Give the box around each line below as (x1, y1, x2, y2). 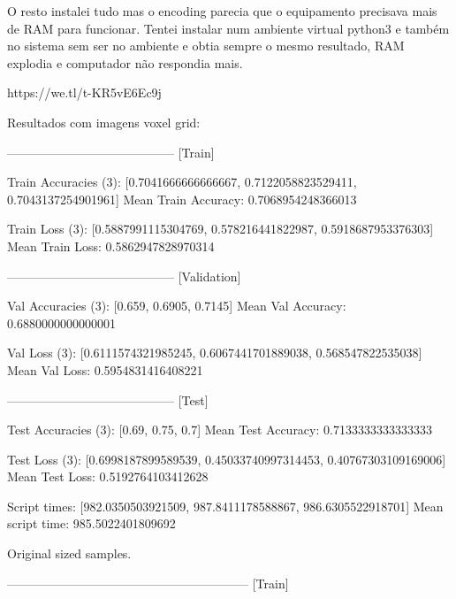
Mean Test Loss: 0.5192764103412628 (7, 467, 209, 486)
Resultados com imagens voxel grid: (7, 112, 201, 131)
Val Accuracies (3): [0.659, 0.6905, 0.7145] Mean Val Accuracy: (7, 296, 346, 315)
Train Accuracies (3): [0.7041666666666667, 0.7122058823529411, (7, 173, 357, 191)
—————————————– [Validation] (7, 266, 241, 285)
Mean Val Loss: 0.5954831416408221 (7, 360, 203, 379)
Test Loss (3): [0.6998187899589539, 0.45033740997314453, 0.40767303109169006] (7, 449, 446, 468)
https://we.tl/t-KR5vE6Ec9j (7, 83, 162, 102)
